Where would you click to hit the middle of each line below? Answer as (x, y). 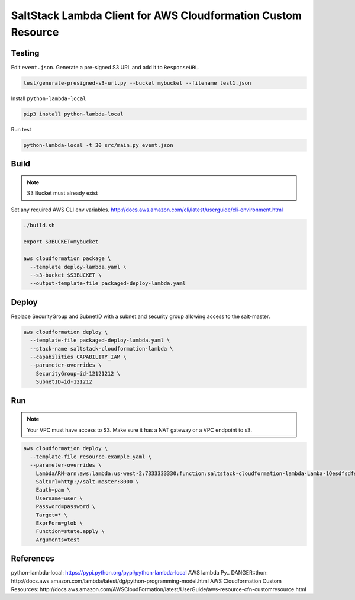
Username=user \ (59, 498)
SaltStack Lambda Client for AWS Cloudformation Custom (156, 15)
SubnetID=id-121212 (64, 382)
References (33, 559)
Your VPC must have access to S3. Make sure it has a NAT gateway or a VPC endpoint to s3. (140, 430)
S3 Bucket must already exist (62, 193)
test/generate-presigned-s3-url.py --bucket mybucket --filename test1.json (137, 83)
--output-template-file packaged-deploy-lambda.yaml (108, 283)
